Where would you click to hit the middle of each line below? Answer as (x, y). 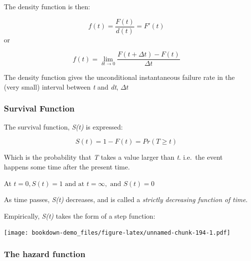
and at (75, 184)
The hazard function (45, 253)
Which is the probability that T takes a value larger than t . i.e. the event (113, 157)
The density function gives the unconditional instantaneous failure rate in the (119, 77)
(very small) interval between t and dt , (61, 86)
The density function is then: (47, 6)
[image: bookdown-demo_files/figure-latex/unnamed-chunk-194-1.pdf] (117, 233)
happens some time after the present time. (67, 166)
